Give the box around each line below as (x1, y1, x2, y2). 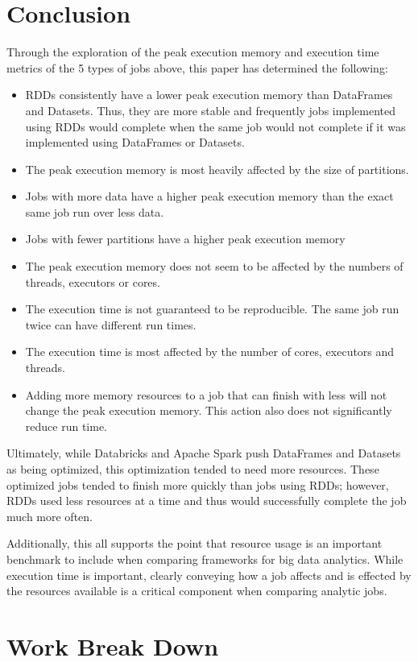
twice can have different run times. (25, 316, 197, 333)
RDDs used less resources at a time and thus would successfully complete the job (6, 492, 407, 509)
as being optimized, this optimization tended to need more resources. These (6, 461, 379, 477)
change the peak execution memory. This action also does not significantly (25, 402, 392, 419)
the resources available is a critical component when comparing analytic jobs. (6, 582, 387, 599)
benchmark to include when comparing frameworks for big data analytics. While (6, 550, 404, 567)
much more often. (6, 507, 93, 524)
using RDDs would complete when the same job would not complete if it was (25, 118, 406, 134)
